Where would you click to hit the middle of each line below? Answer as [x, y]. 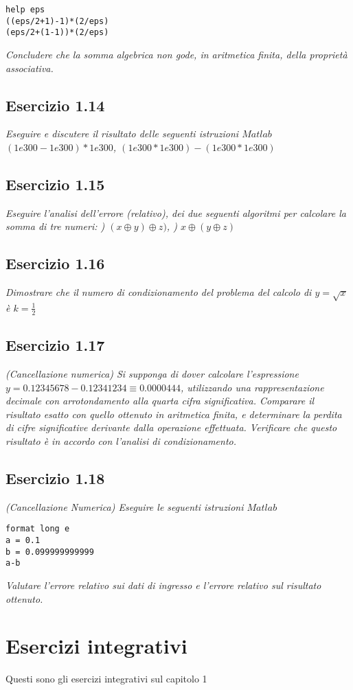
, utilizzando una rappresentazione [252, 387]
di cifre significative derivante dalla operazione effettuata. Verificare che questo [171, 427]
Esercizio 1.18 [55, 478]
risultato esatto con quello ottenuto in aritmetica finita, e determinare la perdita [174, 414]
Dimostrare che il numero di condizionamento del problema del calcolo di [159, 292]
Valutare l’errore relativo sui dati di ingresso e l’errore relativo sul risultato [163, 585]
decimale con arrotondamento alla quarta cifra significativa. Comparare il [160, 401]
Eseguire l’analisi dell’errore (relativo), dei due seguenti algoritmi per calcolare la [176, 212]
